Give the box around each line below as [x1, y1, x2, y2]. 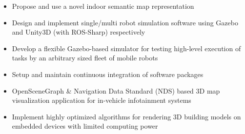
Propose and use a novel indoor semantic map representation [12, 1, 194, 11]
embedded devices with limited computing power [12, 121, 158, 131]
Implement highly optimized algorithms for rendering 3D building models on [12, 111, 241, 121]
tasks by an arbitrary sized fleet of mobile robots [12, 53, 158, 63]
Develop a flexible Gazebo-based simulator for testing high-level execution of [12, 43, 241, 53]
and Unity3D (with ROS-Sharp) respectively [12, 27, 145, 37]
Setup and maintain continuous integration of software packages [12, 69, 204, 79]
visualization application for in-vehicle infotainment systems [12, 95, 191, 105]
